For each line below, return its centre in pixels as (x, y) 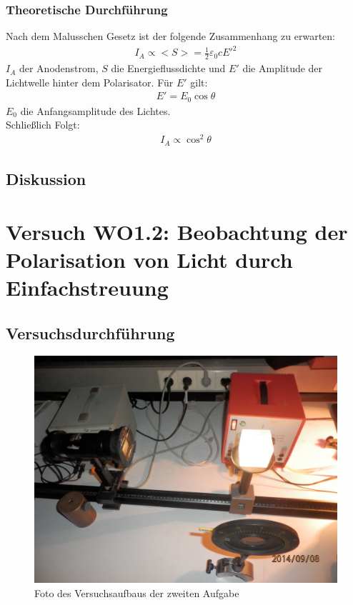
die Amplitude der (283, 68)
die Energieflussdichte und (168, 68)
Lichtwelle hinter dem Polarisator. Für (90, 82)
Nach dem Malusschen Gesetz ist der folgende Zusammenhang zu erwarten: (170, 36)
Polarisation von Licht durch (149, 259)
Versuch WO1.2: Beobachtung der (177, 231)
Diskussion (46, 178)
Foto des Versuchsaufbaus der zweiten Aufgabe (137, 592)
